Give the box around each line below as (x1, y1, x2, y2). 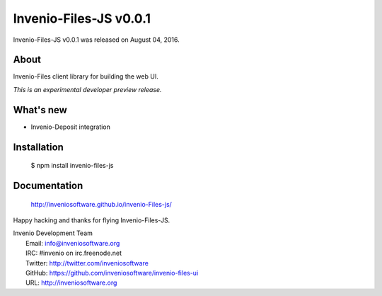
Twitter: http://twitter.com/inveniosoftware (25, 258, 149, 267)
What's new (13, 103, 67, 116)
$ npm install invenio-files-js (30, 161, 114, 170)
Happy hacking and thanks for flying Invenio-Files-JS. (13, 216, 170, 224)
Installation (13, 141, 64, 153)
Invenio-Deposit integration (30, 123, 111, 131)
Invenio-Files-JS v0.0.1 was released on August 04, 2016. (13, 35, 180, 44)
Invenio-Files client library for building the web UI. (13, 72, 158, 81)
